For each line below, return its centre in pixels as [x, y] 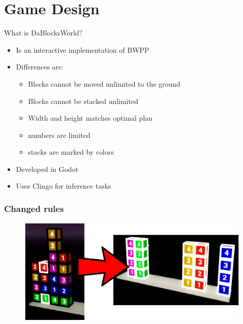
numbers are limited [59, 135]
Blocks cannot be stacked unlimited [83, 101]
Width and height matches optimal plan [90, 118]
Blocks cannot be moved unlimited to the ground [104, 83]
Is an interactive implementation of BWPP [83, 49]
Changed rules [34, 208]
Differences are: [40, 67]
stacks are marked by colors [71, 152]
